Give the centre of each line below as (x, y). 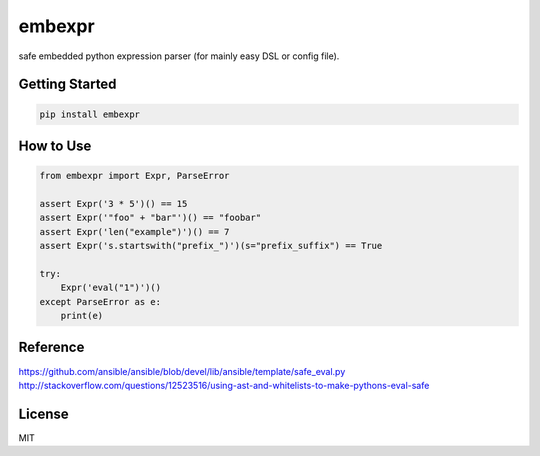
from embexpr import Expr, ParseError (134, 176)
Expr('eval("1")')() (111, 288)
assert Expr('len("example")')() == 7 (134, 231)
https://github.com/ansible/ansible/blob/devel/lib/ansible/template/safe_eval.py (182, 371)
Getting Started (67, 84)
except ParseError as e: (100, 301)
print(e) (82, 316)
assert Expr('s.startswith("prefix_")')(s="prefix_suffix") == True (211, 246)
